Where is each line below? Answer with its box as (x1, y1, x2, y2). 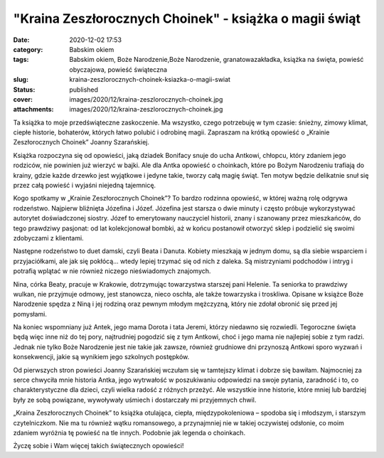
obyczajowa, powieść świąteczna (69, 65, 167, 74)
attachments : (13, 105, 54, 114)
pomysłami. (13, 309, 48, 318)
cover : (13, 95, 33, 103)
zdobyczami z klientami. (13, 233, 85, 242)
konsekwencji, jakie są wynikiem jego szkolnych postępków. (13, 353, 190, 361)
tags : (13, 55, 29, 64)
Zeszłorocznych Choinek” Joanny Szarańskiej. (13, 138, 149, 147)
